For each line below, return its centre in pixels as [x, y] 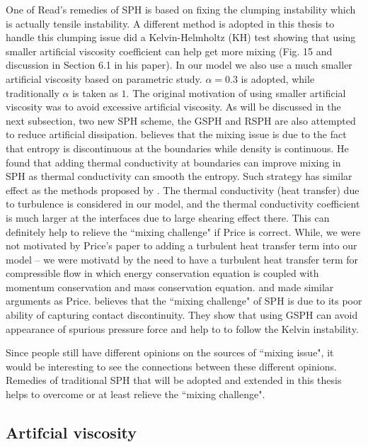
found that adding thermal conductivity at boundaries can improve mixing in [173, 162]
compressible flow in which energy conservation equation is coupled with [162, 273]
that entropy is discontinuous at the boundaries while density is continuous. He [177, 148]
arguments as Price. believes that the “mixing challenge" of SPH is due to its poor [184, 301]
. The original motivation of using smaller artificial [236, 92]
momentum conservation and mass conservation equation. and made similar [170, 287]
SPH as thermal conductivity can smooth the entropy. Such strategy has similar [179, 176]
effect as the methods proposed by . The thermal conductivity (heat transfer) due [183, 189]
